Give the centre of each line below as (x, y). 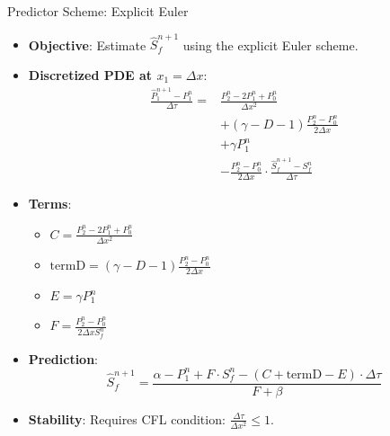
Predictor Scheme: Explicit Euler (98, 11)
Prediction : (63, 358)
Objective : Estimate (87, 44)
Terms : (50, 203)
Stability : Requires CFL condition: (127, 418)
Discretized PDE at (90, 74)
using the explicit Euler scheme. (270, 44)
